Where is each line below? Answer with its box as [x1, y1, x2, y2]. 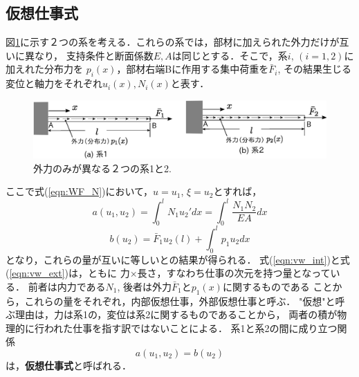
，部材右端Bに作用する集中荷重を [116, 62, 269, 76]
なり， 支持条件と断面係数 [34, 48, 154, 62]
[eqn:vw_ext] [9, 266, 65, 280]
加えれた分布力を [6, 62, 83, 76]
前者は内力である [28, 279, 106, 293]
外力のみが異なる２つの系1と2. [33, 160, 172, 175]
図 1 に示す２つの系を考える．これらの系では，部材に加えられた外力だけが [6, 35, 340, 49]
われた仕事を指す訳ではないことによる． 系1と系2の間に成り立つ [44, 320, 338, 335]
